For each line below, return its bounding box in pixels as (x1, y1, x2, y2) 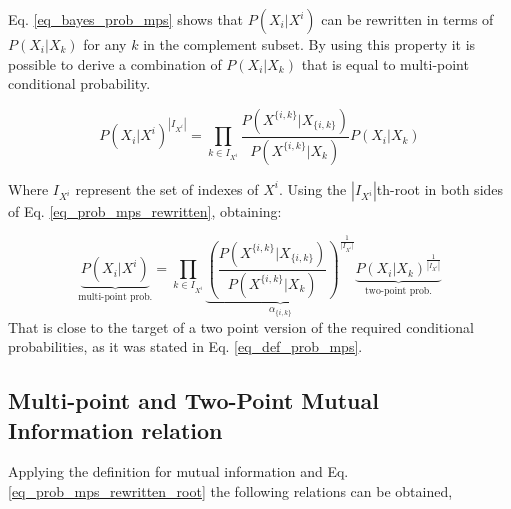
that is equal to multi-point (301, 53, 469, 74)
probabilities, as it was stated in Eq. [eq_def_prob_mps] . (8, 336, 363, 357)
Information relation (8, 414, 223, 445)
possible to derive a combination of (8, 53, 222, 74)
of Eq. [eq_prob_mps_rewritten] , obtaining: (8, 200, 282, 221)
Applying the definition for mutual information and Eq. (8, 461, 349, 482)
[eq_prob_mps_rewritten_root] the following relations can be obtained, (8, 481, 453, 501)
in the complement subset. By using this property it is (143, 34, 476, 54)
